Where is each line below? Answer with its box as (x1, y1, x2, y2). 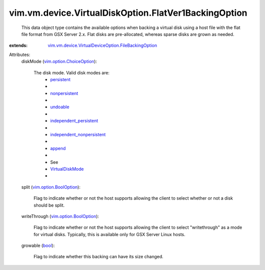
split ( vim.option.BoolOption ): (21, 184, 80, 190)
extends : (9, 42, 28, 49)
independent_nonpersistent (50, 132, 106, 138)
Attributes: (9, 52, 30, 58)
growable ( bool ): (21, 242, 55, 248)
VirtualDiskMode (50, 166, 84, 172)
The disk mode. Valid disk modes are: (33, 69, 110, 76)
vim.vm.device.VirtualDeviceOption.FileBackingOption (48, 42, 157, 49)
